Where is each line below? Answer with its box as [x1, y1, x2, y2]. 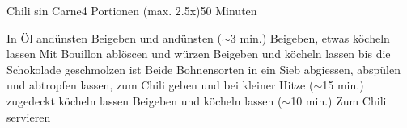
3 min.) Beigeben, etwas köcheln [230, 29, 390, 46]
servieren [6, 108, 51, 125]
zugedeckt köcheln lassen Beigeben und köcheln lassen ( [6, 92, 282, 109]
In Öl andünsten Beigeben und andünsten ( [6, 29, 222, 46]
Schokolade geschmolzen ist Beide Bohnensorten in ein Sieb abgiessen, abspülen [6, 60, 401, 77]
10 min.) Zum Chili [290, 92, 387, 109]
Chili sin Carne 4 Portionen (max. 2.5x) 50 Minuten [6, 2, 257, 19]
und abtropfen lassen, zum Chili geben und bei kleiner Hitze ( [6, 76, 314, 93]
